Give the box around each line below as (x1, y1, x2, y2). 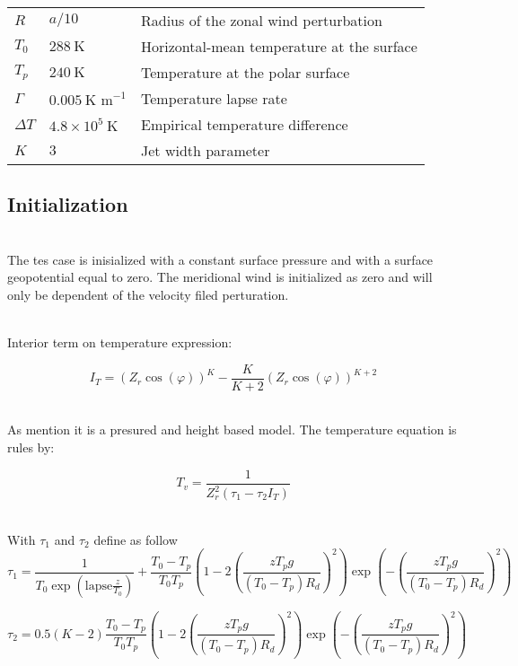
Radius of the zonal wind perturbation (141, 10, 382, 31)
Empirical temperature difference (141, 114, 348, 135)
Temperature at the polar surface (141, 62, 350, 83)
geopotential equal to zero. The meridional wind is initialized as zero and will (7, 267, 433, 286)
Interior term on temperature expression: (7, 333, 233, 352)
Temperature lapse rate (141, 88, 287, 109)
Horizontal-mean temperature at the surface (141, 36, 417, 57)
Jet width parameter (141, 140, 270, 161)
